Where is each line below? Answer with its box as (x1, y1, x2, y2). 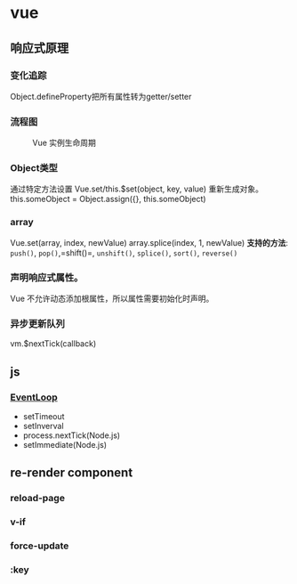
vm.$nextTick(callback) (10, 338, 97, 349)
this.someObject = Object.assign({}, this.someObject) (10, 194, 207, 205)
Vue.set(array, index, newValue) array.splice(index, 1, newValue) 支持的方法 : (10, 237, 288, 247)
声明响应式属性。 (10, 271, 84, 283)
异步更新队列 (10, 317, 66, 329)
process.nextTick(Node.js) (22, 430, 121, 441)
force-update (10, 539, 69, 552)
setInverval (22, 421, 65, 432)
